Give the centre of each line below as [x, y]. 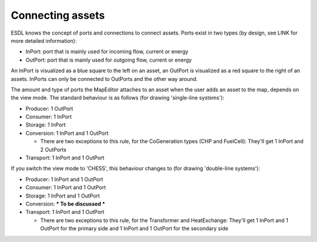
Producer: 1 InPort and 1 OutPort [64, 179]
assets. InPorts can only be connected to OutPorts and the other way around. [104, 79]
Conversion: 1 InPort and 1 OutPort [67, 133]
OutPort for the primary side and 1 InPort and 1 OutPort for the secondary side [134, 229]
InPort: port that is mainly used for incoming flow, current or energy [107, 52]
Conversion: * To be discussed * [65, 204]
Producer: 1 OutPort [49, 108]
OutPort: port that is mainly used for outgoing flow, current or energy [109, 60]
